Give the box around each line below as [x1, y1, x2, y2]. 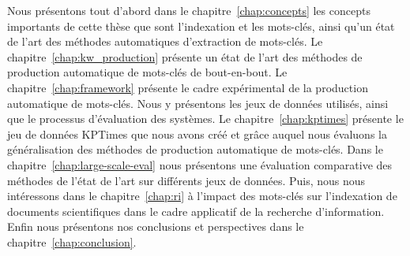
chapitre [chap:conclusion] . [7, 233, 137, 250]
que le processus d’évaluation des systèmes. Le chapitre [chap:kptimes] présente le [7, 110, 404, 127]
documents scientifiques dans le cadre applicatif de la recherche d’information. [7, 202, 385, 219]
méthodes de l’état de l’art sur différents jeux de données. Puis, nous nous [7, 172, 366, 188]
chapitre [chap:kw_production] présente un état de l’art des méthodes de [7, 48, 363, 65]
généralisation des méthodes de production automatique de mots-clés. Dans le [7, 141, 383, 158]
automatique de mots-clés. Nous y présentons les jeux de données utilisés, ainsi [7, 95, 389, 111]
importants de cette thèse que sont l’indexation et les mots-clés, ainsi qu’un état [7, 17, 395, 34]
